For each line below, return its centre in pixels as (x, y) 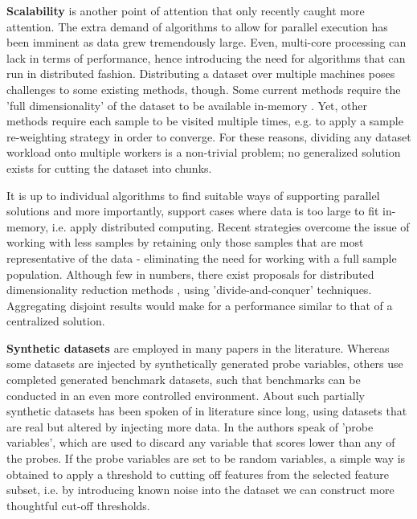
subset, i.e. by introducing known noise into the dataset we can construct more (200, 490)
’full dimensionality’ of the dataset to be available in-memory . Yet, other (187, 105)
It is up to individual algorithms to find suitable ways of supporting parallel (193, 195)
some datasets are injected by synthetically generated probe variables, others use (205, 364)
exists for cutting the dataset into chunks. (109, 168)
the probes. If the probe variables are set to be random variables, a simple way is (206, 458)
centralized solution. (56, 321)
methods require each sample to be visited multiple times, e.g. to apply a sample (205, 121)
